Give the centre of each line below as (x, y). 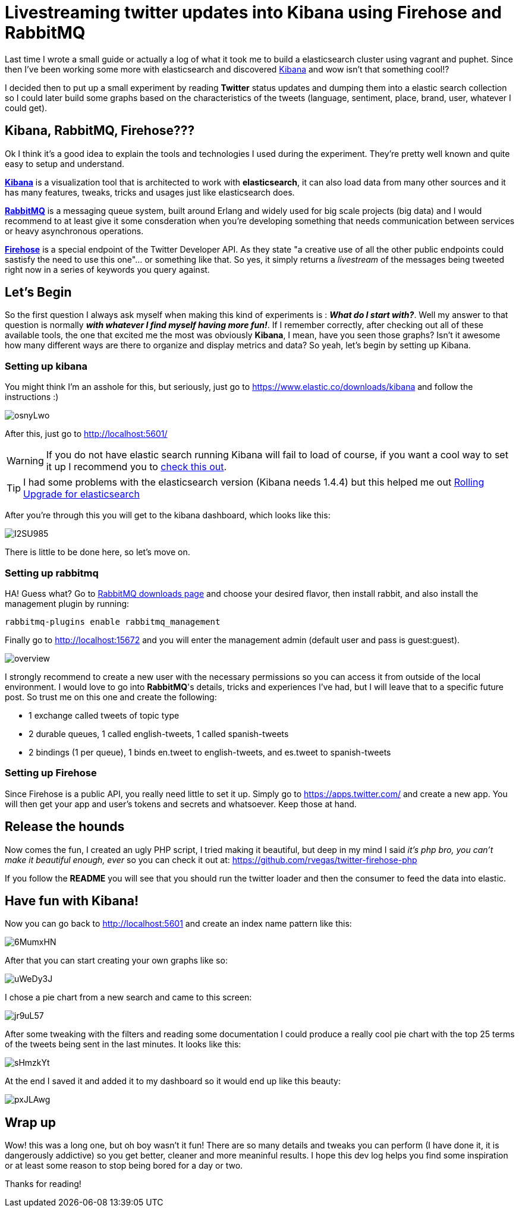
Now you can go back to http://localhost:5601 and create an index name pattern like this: (178, 924)
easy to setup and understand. (65, 163)
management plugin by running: (67, 603)
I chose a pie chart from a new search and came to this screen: (128, 997)
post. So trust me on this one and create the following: (111, 697)
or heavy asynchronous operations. (74, 231)
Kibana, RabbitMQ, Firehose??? (100, 131)
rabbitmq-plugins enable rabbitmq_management (113, 621)
